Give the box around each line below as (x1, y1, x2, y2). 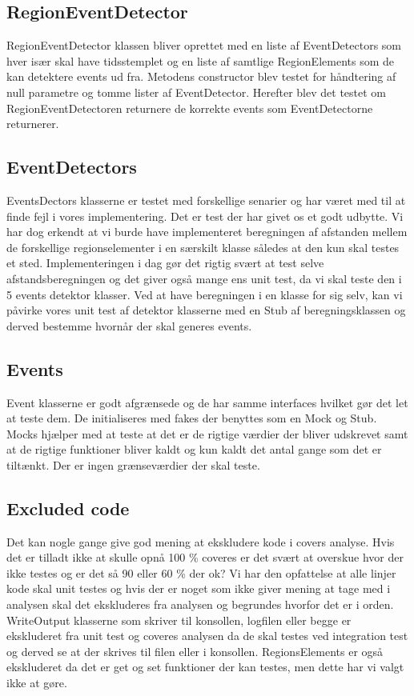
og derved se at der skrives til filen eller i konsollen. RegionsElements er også (6, 642, 384, 659)
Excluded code (6, 495, 130, 520)
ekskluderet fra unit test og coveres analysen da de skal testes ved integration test (6, 627, 408, 644)
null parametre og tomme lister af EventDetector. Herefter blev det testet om (6, 83, 386, 100)
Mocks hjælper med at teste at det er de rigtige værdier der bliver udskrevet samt (6, 425, 408, 442)
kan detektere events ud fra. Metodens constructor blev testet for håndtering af (6, 68, 396, 85)
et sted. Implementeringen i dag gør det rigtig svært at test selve (6, 254, 324, 271)
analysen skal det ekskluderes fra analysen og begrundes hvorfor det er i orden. (6, 596, 394, 613)
